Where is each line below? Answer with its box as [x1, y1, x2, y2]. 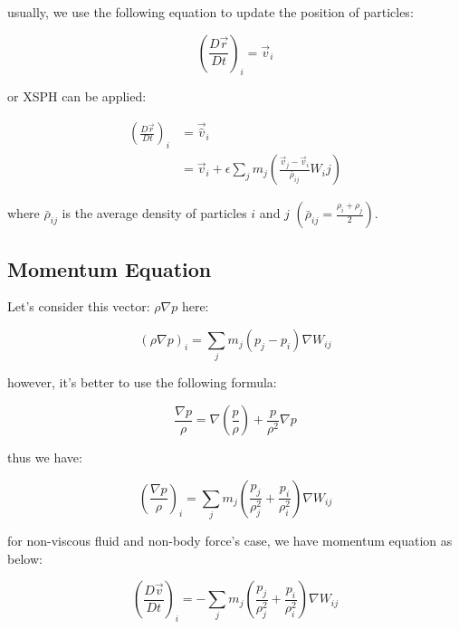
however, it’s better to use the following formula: [7, 373, 277, 392]
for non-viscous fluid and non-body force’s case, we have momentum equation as [7, 530, 453, 549]
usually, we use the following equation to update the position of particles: [7, 3, 414, 21]
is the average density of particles [62, 204, 247, 223]
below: [7, 548, 43, 567]
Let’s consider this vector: [7, 297, 150, 316]
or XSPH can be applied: [7, 87, 147, 106]
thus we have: [7, 448, 82, 466]
